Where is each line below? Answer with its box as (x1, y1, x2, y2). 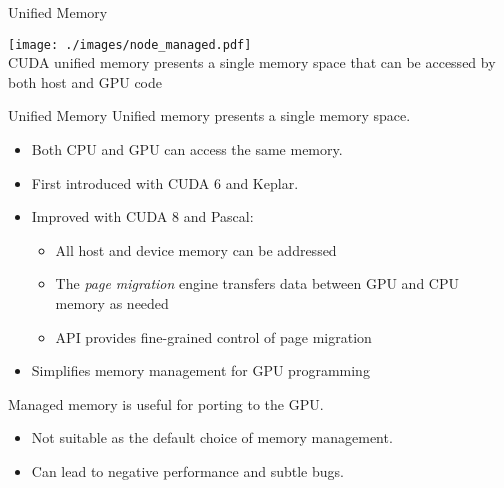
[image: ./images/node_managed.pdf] (8, 37, 252, 52)
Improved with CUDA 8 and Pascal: (31, 206, 254, 227)
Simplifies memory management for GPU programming (31, 360, 370, 381)
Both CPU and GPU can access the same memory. (31, 139, 343, 160)
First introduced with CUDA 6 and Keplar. (31, 172, 299, 193)
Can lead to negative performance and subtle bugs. (31, 460, 344, 481)
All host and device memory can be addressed (55, 239, 337, 260)
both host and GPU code (8, 71, 162, 92)
